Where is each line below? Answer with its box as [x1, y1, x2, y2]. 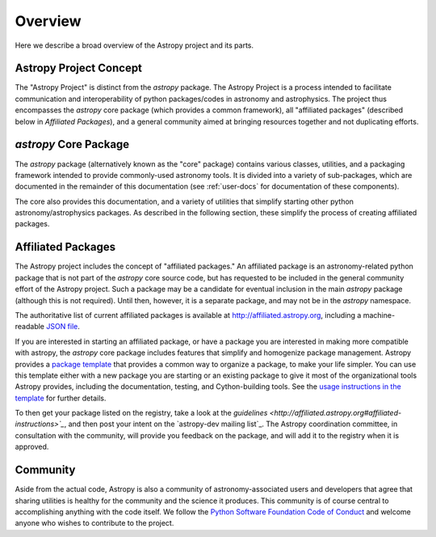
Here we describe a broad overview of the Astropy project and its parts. [15, 40, 254, 50]
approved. [15, 442, 49, 452]
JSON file [45, 322, 78, 332]
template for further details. [15, 393, 107, 403]
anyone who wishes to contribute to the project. [15, 518, 174, 528]
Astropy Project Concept [15, 61, 143, 75]
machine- [363, 310, 396, 319]
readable [15, 322, 44, 332]
